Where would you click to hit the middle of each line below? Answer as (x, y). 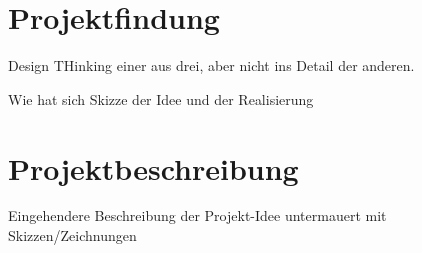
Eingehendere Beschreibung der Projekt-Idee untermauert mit (197, 215)
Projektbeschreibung (153, 167)
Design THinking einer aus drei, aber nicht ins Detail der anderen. (211, 65)
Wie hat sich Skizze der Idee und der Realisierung (161, 98)
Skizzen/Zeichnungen (72, 235)
